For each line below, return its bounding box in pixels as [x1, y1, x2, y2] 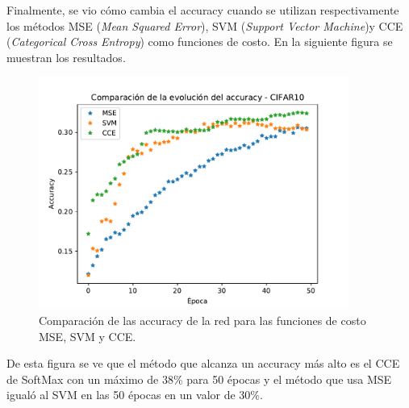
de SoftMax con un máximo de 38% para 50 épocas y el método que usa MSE [6, 370, 392, 387]
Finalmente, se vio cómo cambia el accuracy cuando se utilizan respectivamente [6, 2, 399, 18]
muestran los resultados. [6, 48, 126, 65]
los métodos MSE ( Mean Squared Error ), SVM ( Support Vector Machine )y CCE [6, 17, 403, 34]
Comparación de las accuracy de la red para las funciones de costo [39, 311, 366, 328]
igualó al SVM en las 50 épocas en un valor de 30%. [6, 386, 263, 403]
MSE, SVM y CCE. [39, 327, 136, 344]
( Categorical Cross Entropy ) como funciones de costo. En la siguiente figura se [6, 33, 393, 50]
